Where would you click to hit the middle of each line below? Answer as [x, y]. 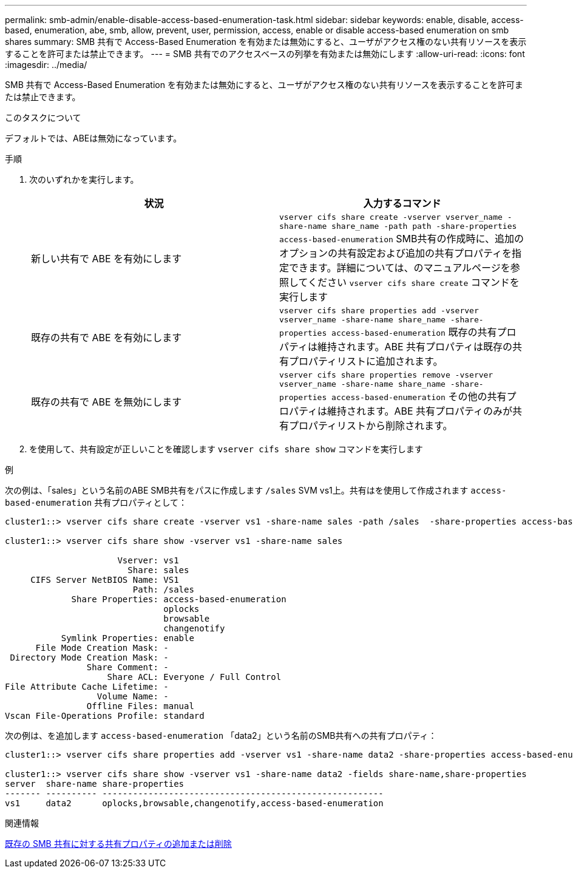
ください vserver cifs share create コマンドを [414, 282]
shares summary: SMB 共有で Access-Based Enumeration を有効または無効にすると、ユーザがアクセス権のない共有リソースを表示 [266, 42]
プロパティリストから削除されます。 [371, 426]
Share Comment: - [127, 667]
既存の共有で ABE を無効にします [107, 402]
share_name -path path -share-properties [424, 226]
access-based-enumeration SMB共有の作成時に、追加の [402, 239]
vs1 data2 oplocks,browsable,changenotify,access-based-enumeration [194, 803]
